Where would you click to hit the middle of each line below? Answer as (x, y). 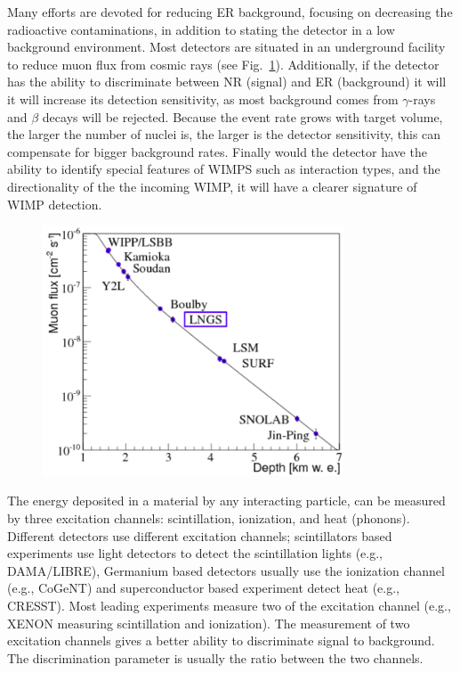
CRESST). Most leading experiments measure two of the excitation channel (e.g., (229, 605)
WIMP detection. (55, 204)
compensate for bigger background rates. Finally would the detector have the (217, 151)
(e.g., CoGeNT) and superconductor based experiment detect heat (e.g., (203, 588)
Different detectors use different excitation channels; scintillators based (200, 535)
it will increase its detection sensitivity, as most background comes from (203, 98)
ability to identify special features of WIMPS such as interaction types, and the (224, 169)
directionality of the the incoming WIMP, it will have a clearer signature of (212, 186)
